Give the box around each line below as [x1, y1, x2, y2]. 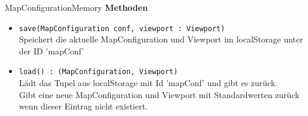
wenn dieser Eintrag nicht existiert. [19, 100, 148, 112]
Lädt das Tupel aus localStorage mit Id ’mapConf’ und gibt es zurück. [19, 77, 278, 89]
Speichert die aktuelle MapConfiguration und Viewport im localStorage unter [19, 33, 303, 45]
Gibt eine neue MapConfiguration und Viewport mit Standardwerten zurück [19, 88, 300, 100]
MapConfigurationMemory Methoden [5, 1, 148, 13]
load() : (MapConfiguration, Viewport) [19, 68, 178, 77]
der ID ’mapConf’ [19, 44, 84, 57]
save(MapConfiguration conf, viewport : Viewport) [19, 24, 225, 33]
